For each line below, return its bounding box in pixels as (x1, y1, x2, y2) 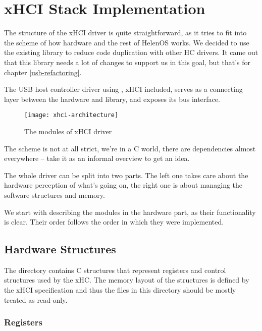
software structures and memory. (4, 189, 105, 200)
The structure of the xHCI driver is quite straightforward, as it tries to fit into (4, 27, 247, 38)
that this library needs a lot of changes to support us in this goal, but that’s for (4, 57, 251, 67)
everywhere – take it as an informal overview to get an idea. (4, 153, 190, 163)
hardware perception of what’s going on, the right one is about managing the (4, 180, 243, 190)
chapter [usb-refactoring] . (4, 67, 82, 77)
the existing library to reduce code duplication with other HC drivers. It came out (4, 47, 258, 58)
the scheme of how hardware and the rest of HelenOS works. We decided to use (4, 37, 249, 47)
